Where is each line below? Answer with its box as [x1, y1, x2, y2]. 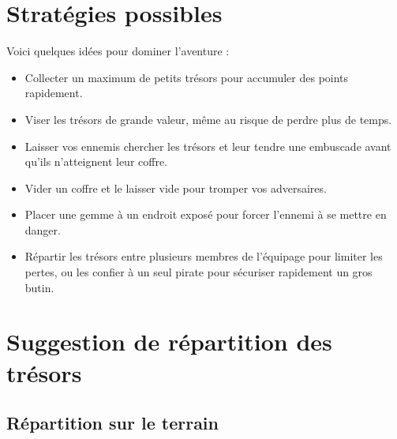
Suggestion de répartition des [6, 325, 332, 358]
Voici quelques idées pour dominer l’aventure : [6, 43, 230, 59]
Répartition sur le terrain [6, 411, 219, 435]
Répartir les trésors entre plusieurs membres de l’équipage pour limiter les [24, 248, 383, 265]
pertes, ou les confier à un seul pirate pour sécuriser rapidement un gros [24, 264, 373, 280]
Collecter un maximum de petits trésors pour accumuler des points [24, 69, 349, 85]
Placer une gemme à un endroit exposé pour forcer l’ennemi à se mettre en [24, 206, 387, 223]
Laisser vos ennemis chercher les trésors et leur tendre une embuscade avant [24, 137, 391, 154]
